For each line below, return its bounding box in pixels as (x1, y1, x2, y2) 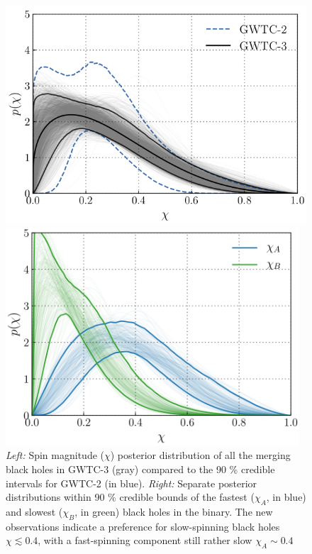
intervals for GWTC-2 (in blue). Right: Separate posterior (6, 475, 257, 490)
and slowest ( (6, 504, 63, 519)
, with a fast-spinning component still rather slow (38, 533, 252, 548)
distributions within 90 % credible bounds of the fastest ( (6, 489, 255, 504)
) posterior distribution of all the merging (110, 448, 291, 462)
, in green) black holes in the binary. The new (74, 504, 273, 519)
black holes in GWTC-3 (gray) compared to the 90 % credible (6, 461, 275, 476)
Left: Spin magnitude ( (6, 448, 104, 462)
